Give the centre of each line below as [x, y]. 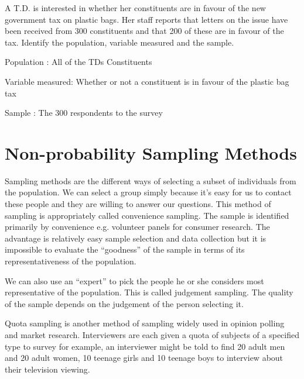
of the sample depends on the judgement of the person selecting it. [124, 303]
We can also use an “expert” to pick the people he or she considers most [134, 280]
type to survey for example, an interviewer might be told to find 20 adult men [145, 346]
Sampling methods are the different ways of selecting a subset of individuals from [151, 180]
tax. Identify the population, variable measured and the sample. [119, 42]
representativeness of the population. [71, 261]
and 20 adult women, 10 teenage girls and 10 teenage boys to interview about [144, 358]
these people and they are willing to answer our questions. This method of [138, 204]
